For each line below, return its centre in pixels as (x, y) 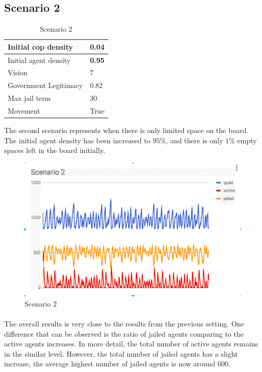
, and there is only (194, 140)
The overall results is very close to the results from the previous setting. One (124, 324)
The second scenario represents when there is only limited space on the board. (126, 130)
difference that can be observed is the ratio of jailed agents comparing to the (124, 333)
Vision (18, 72)
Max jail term (29, 98)
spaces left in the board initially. (55, 150)
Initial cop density (40, 46)
